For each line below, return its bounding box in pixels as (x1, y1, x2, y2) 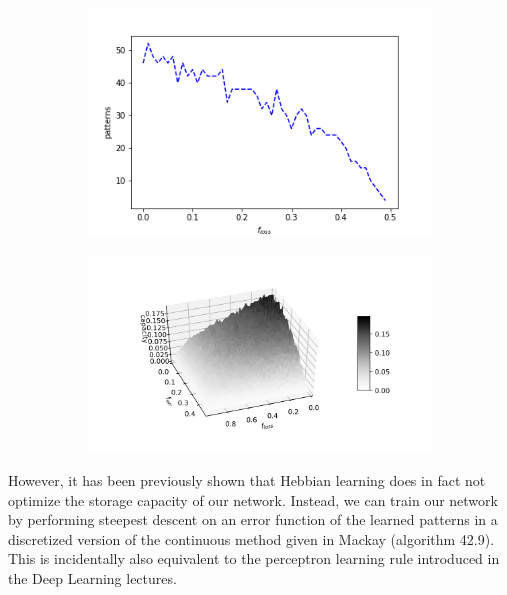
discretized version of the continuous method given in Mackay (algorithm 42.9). (8, 528, 495, 549)
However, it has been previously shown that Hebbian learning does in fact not (8, 470, 486, 491)
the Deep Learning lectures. (8, 568, 177, 588)
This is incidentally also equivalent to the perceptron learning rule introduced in (8, 548, 500, 569)
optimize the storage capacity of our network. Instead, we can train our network (8, 489, 498, 510)
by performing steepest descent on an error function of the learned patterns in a (8, 509, 498, 530)
